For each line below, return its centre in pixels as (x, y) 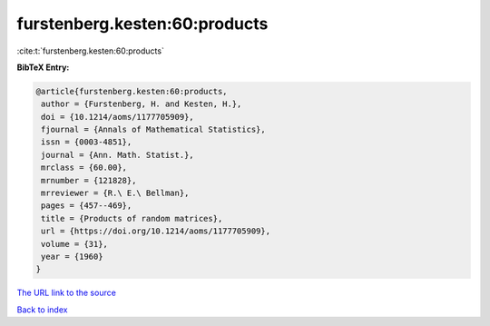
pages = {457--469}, (87, 206)
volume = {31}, (75, 244)
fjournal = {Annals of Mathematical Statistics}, (154, 130)
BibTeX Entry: (43, 67)
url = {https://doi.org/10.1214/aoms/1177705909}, (156, 231)
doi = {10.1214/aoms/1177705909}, (118, 117)
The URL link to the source (67, 293)
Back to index (42, 310)
